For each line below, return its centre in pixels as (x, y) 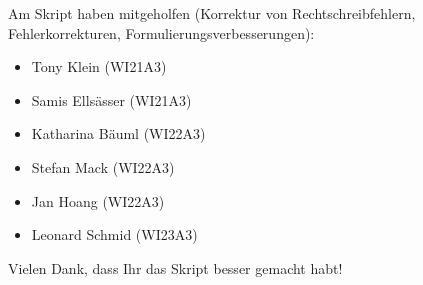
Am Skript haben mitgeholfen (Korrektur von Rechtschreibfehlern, (212, 13)
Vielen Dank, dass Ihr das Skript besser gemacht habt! (175, 267)
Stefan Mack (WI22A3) (103, 166)
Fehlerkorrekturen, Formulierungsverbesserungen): (161, 32)
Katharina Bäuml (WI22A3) (118, 133)
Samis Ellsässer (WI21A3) (111, 99)
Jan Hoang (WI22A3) (98, 200)
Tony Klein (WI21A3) (99, 66)
